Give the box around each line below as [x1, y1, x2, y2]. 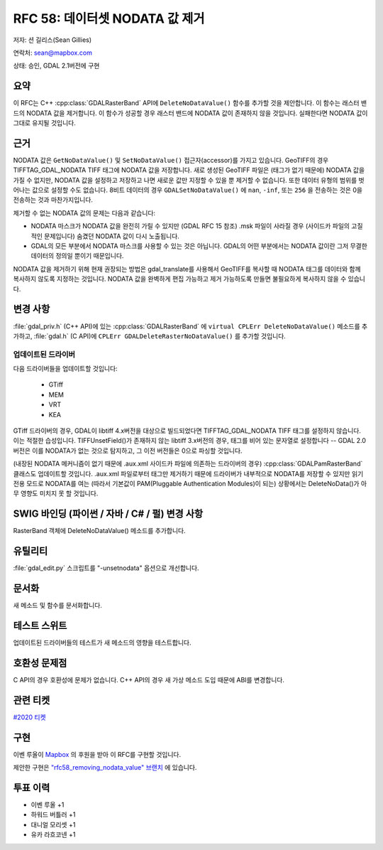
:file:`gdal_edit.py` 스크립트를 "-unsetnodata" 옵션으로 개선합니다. [13, 564, 199, 572]
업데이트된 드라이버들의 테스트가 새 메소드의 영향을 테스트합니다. [13, 638, 191, 647]
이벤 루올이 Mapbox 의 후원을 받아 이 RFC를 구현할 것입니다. [13, 750, 181, 758]
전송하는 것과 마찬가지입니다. [13, 195, 94, 204]
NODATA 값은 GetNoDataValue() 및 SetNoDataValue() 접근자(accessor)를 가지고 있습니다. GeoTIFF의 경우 [13, 156, 329, 164]
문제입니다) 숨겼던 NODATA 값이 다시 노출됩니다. [43, 232, 180, 240]
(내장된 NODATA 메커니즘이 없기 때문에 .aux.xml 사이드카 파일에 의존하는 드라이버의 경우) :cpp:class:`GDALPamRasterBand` [13, 459, 363, 468]
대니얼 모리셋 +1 [30, 820, 76, 829]
